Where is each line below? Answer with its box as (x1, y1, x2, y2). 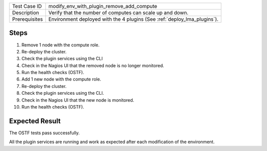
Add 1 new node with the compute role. (21, 76, 101, 82)
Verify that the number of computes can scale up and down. (48, 9, 189, 16)
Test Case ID (12, 3, 42, 9)
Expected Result (9, 116, 61, 125)
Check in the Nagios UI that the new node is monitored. (21, 97, 134, 103)
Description (12, 9, 40, 16)
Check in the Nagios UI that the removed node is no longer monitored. (21, 62, 164, 69)
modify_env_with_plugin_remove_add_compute (48, 3, 158, 9)
